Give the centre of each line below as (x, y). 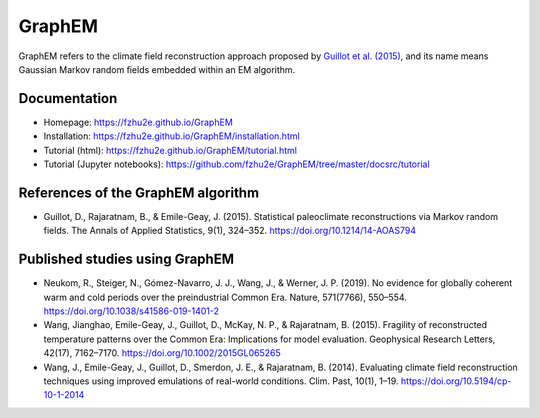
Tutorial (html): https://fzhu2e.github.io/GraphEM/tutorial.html (170, 150)
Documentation (68, 98)
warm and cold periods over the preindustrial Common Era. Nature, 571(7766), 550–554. (225, 297)
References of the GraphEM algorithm (139, 192)
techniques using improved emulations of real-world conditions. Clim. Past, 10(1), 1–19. (221, 381)
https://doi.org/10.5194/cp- (456, 381)
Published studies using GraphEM (126, 259)
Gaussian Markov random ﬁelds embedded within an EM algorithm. (157, 69)
